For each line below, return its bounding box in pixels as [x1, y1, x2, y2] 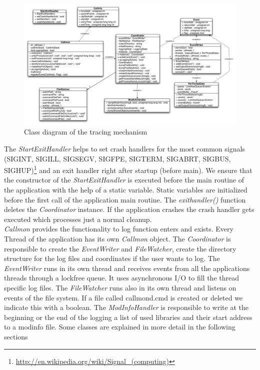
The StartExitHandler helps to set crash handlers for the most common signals [4, 143, 245, 153]
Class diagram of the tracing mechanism [24, 126, 147, 137]
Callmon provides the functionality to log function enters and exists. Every [4, 223, 233, 234]
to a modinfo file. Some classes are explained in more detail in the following [4, 321, 235, 332]
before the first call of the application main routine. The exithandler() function [4, 194, 246, 204]
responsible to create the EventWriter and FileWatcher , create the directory [4, 243, 236, 253]
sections [4, 331, 28, 341]
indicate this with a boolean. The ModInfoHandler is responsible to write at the [4, 302, 248, 312]
